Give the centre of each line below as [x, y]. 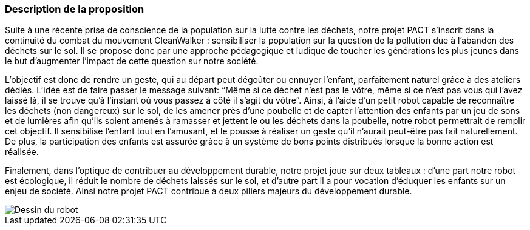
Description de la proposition [75, 9]
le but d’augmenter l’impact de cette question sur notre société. [132, 61]
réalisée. [22, 152]
